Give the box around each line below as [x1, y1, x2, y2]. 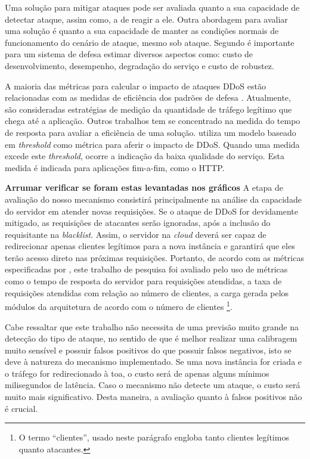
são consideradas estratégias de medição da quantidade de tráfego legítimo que [5, 103, 292, 115]
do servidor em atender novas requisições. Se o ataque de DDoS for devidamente [5, 204, 299, 217]
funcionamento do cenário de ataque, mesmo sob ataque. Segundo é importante [5, 36, 294, 48]
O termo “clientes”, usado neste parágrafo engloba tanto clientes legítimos [18, 431, 289, 444]
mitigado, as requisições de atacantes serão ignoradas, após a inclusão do [5, 216, 271, 229]
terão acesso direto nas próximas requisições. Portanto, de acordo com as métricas [5, 251, 304, 263]
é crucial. [5, 402, 38, 414]
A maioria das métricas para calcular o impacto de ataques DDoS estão [5, 79, 266, 92]
